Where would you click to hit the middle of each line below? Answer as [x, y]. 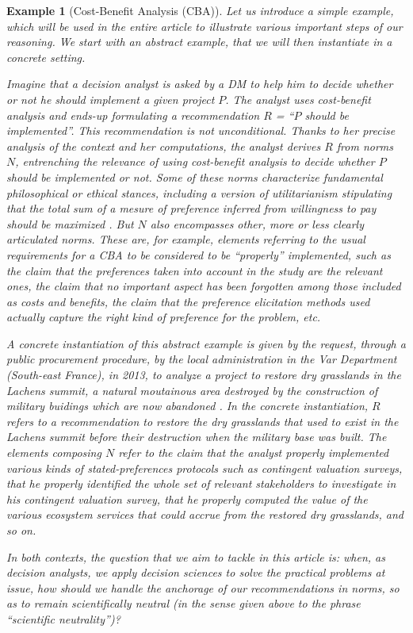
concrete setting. [46, 57]
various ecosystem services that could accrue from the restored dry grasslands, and [205, 514]
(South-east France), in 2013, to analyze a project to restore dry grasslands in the [204, 375]
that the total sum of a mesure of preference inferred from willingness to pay [191, 208]
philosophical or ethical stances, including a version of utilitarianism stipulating [199, 192]
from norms [365, 146]
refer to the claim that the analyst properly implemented [254, 453]
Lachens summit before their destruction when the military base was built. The [197, 437]
